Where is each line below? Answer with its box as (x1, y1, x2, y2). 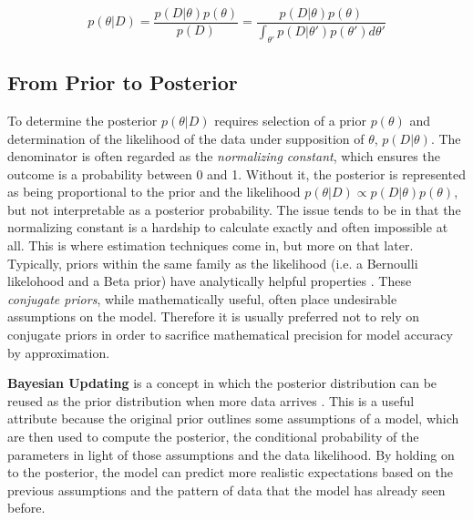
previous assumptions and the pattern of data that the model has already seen (7, 480, 446, 499)
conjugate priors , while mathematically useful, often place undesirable (7, 289, 397, 308)
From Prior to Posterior (7, 68, 238, 97)
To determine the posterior (7, 110, 158, 129)
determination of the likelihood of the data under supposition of (7, 128, 365, 148)
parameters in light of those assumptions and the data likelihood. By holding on (7, 444, 455, 464)
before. (7, 498, 46, 517)
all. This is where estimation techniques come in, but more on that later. (7, 236, 414, 255)
